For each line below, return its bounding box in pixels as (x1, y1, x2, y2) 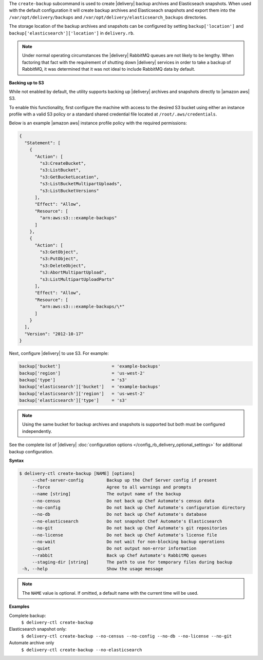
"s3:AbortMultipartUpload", (39, 270, 107, 275)
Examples (9, 603, 30, 609)
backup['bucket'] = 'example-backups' (19, 364, 161, 369)
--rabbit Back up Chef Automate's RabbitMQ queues (32, 552, 207, 558)
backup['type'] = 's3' (19, 377, 128, 383)
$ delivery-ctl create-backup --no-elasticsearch (21, 647, 142, 653)
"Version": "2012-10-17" (24, 331, 84, 336)
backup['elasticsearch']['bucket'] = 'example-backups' (19, 384, 161, 389)
